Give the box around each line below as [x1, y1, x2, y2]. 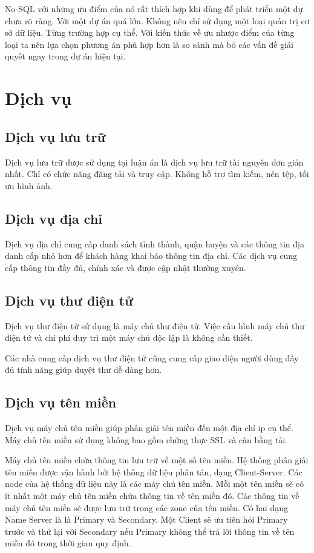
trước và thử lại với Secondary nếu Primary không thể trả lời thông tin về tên [5, 525, 295, 537]
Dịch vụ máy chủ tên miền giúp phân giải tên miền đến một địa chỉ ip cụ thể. [5, 421, 293, 434]
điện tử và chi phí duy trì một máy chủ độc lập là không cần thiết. [5, 331, 253, 344]
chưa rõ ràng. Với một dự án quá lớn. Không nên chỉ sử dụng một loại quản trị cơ [5, 14, 309, 27]
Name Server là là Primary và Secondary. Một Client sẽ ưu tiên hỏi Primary [5, 513, 288, 526]
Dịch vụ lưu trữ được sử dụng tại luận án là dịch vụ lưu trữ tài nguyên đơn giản [5, 155, 304, 168]
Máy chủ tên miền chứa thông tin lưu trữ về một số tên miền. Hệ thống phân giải [5, 454, 309, 466]
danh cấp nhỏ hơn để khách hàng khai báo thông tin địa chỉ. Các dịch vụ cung [5, 249, 298, 262]
